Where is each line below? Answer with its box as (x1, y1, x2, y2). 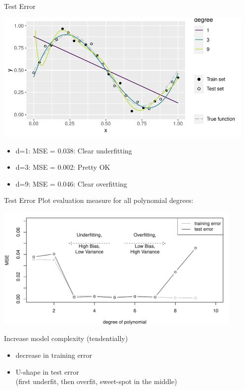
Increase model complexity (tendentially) (4, 333, 128, 343)
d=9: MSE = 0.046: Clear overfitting (15, 178, 127, 189)
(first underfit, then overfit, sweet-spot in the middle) (15, 376, 177, 387)
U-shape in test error (15, 366, 79, 377)
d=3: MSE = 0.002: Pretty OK (15, 162, 110, 172)
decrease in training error (15, 349, 93, 360)
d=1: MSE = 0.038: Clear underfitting (15, 145, 132, 155)
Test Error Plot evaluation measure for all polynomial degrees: (4, 195, 194, 205)
